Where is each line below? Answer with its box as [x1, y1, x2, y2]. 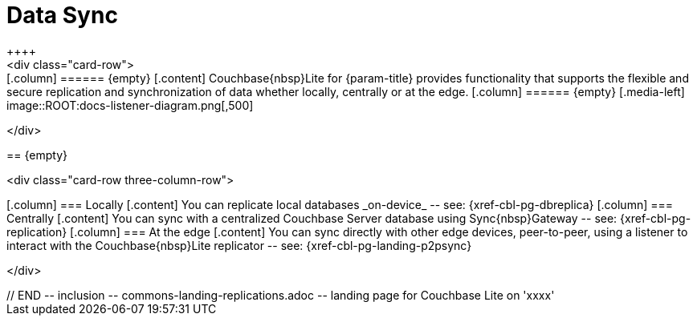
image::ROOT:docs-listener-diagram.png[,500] [6, 98, 254, 112]
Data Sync [6, 2, 118, 29]
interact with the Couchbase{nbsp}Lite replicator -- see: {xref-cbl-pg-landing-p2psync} [6, 238, 472, 252]
